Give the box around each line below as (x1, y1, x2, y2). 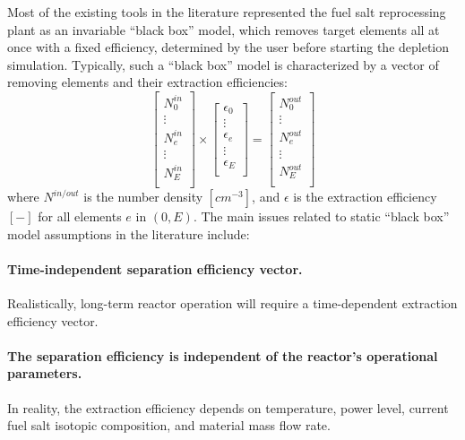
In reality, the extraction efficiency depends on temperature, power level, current (7, 398, 449, 417)
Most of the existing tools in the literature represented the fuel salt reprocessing (7, 3, 446, 21)
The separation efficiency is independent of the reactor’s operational (7, 346, 438, 365)
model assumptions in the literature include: (7, 224, 250, 243)
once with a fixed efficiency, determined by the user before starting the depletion (7, 38, 450, 56)
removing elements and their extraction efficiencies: (7, 73, 288, 91)
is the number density (83, 187, 203, 206)
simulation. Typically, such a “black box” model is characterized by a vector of (7, 55, 439, 73)
